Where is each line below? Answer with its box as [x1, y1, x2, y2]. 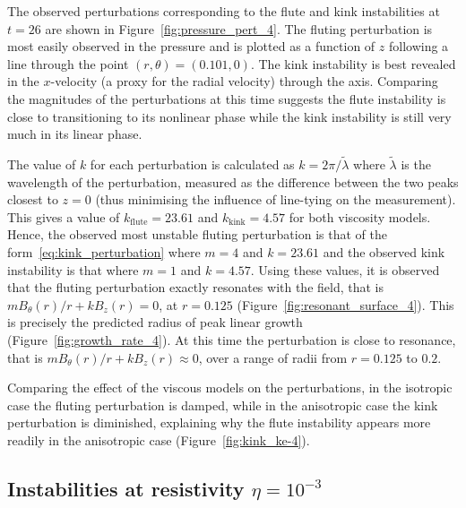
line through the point [7, 54, 129, 73]
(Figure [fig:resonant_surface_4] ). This [237, 295, 454, 314]
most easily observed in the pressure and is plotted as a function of [7, 37, 375, 56]
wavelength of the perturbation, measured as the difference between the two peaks [7, 172, 459, 191]
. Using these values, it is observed [250, 260, 440, 279]
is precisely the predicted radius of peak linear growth [7, 313, 303, 331]
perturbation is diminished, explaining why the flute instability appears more [7, 413, 431, 432]
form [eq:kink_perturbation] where [7, 242, 201, 261]
